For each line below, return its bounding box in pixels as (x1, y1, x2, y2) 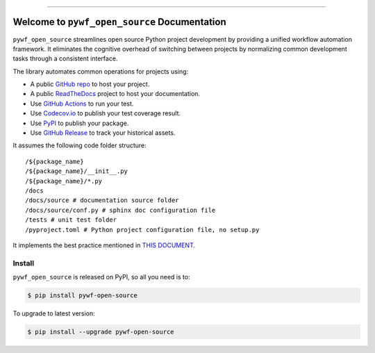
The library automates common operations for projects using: (12, 67, 189, 76)
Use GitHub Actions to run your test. (30, 99, 134, 108)
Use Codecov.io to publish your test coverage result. (30, 109, 181, 117)
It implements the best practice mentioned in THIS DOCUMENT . (12, 240, 196, 249)
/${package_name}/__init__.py (25, 167, 128, 175)
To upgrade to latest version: (12, 309, 95, 318)
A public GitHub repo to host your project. (30, 80, 150, 88)
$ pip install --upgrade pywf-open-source (27, 328, 174, 336)
